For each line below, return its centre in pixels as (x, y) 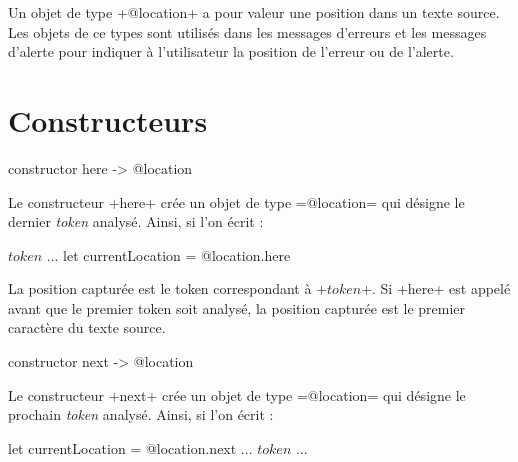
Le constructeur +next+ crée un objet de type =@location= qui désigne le (237, 394)
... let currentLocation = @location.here (168, 254)
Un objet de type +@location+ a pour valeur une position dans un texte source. (254, 12)
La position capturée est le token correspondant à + (168, 288)
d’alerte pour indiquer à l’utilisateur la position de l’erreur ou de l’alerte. (231, 51)
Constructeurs (108, 119)
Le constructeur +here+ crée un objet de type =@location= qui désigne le (236, 201)
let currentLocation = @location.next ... (130, 447)
